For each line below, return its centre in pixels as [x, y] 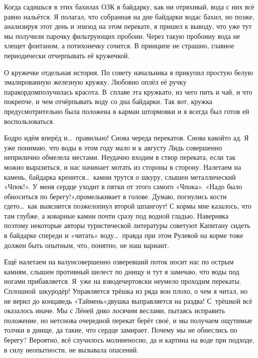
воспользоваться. [29, 121]
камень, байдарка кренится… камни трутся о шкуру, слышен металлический [120, 177]
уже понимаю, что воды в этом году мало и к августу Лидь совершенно [113, 147]
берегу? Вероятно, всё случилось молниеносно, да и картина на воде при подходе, [129, 340]
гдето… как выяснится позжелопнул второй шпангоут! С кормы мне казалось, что [128, 206]
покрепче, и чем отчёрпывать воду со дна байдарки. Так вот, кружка [108, 101]
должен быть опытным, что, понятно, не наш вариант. [87, 245]
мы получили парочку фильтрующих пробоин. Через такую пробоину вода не [122, 36]
